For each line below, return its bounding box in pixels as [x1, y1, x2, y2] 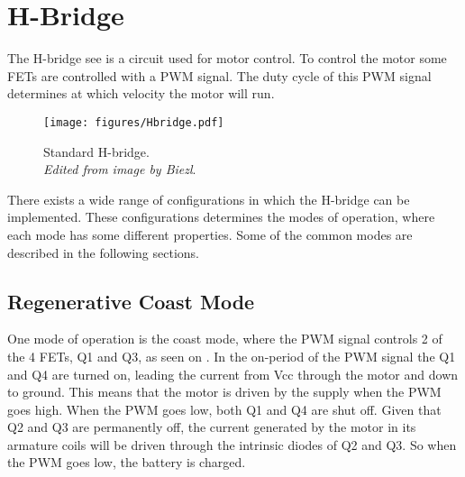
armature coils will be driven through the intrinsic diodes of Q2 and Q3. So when [7, 435, 457, 454]
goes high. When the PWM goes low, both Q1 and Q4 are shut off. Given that [7, 399, 442, 418]
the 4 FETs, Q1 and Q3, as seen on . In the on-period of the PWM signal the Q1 [7, 346, 456, 365]
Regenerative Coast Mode [7, 287, 255, 315]
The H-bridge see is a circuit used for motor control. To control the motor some [7, 49, 447, 68]
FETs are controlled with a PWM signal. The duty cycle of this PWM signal [7, 66, 432, 85]
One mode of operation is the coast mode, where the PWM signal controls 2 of [7, 329, 442, 348]
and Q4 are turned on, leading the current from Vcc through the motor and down [7, 364, 459, 383]
